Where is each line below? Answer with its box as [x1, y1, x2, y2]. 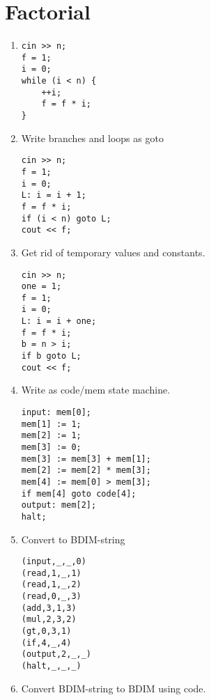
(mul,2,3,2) [21, 614, 77, 625]
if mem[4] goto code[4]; [21, 488, 136, 499]
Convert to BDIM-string [21, 531, 125, 546]
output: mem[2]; [21, 500, 97, 511]
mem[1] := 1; [21, 419, 81, 429]
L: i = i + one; [21, 316, 97, 327]
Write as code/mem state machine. [21, 382, 171, 397]
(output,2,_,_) [21, 649, 92, 660]
